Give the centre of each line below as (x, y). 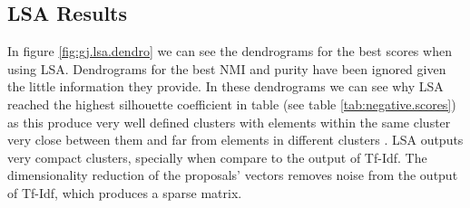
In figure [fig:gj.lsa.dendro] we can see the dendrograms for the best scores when (230, 51)
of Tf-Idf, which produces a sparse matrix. (125, 192)
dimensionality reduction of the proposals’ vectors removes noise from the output (233, 175)
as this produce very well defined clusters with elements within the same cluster (229, 122)
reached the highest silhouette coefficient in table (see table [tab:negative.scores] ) (232, 104)
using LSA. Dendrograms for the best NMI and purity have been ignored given (227, 68)
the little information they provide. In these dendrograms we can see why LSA (225, 86)
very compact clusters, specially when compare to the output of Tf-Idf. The (217, 157)
